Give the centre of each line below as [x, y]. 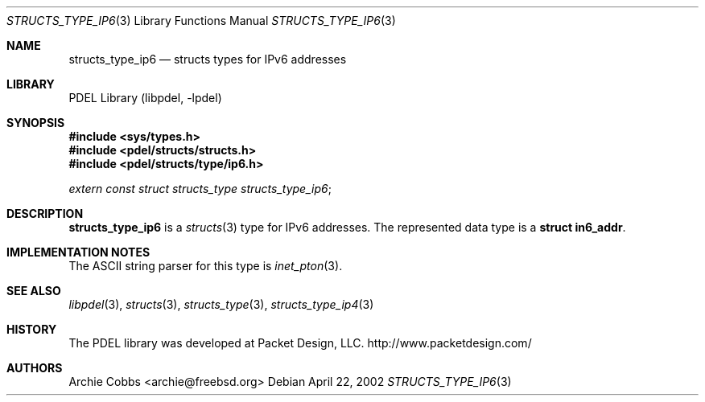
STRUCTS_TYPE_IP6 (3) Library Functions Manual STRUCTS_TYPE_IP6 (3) [201, 21]
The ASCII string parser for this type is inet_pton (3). [206, 266]
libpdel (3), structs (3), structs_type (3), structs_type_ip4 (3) [221, 304]
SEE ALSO [34, 291]
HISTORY [32, 329]
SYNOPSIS [36, 123]
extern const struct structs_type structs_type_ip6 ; [200, 189]
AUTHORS [35, 368]
